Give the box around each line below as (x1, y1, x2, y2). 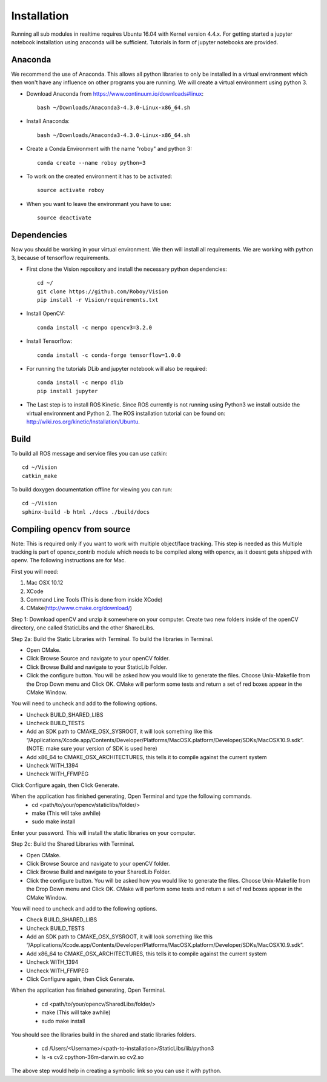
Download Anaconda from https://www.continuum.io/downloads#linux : (26, 90, 204, 97)
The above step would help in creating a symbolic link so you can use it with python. (11, 1067, 222, 1075)
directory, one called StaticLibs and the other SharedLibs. (11, 624, 155, 631)
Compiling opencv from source (11, 524, 131, 534)
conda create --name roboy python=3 (37, 159, 146, 166)
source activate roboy (37, 187, 105, 194)
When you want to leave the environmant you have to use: (26, 200, 172, 207)
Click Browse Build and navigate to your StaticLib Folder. (26, 663, 168, 671)
